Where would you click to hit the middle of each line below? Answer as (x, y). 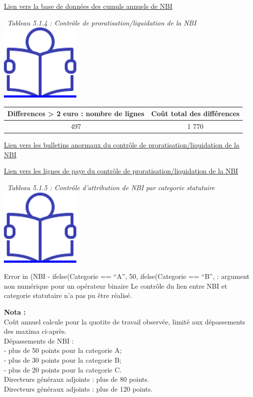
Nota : (15, 311)
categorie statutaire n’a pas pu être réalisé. (68, 295)
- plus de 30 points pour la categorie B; (63, 360)
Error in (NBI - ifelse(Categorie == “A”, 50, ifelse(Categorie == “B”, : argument (127, 276)
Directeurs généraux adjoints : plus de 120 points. (78, 388)
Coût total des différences (195, 113)
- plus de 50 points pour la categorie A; (63, 350)
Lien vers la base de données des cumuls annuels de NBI (88, 6)
